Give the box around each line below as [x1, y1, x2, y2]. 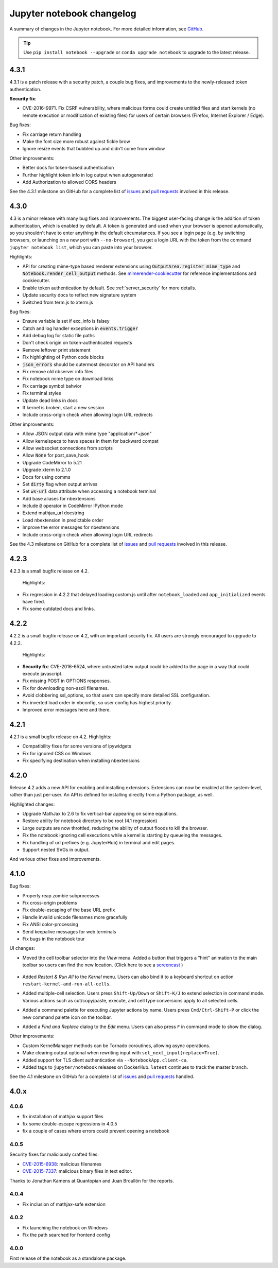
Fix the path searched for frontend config [22, 1232, 110, 1238]
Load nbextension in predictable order [22, 517, 104, 523]
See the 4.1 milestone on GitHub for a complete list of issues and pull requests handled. [9, 1073, 195, 1080]
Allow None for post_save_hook [22, 452, 89, 458]
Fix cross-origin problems [22, 900, 77, 906]
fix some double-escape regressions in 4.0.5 [22, 1120, 117, 1127]
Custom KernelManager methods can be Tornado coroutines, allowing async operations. [22, 1043, 211, 1049]
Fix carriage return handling [22, 131, 82, 137]
